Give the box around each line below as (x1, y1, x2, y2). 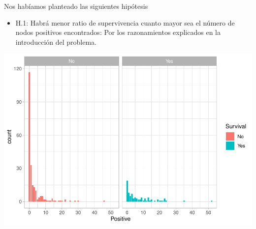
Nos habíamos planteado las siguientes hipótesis (4, 1, 148, 11)
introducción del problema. (15, 36, 97, 47)
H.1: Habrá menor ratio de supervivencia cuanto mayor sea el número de (15, 17, 235, 28)
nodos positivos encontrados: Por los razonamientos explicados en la (15, 27, 221, 37)
